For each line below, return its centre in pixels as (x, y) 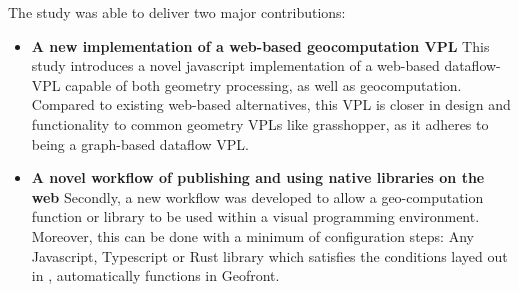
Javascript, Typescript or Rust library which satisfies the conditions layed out (269, 255)
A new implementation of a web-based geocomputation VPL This (260, 45)
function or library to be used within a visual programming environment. (255, 216)
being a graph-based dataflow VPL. (140, 143)
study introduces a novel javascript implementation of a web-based (235, 65)
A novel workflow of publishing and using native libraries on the (258, 177)
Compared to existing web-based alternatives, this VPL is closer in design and (271, 104)
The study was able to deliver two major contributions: (177, 12)
